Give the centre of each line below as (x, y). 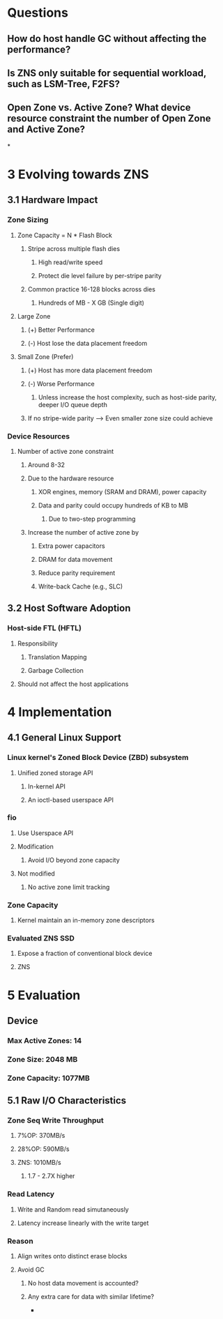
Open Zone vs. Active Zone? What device (99, 108)
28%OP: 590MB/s (43, 1149)
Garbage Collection (55, 670)
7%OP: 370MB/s (41, 1136)
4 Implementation (60, 712)
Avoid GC (31, 1270)
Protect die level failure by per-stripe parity (100, 275)
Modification (36, 846)
